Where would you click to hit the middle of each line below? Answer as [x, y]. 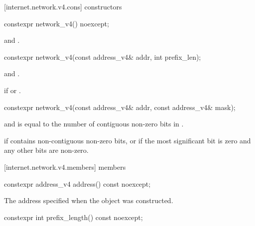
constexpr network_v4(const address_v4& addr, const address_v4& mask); [120, 107]
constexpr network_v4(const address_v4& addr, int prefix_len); [103, 56]
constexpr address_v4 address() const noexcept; [77, 183]
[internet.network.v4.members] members [65, 167]
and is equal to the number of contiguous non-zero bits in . [94, 124]
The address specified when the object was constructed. [89, 200]
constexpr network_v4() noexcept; [57, 23]
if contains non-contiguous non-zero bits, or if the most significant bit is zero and [127, 140]
